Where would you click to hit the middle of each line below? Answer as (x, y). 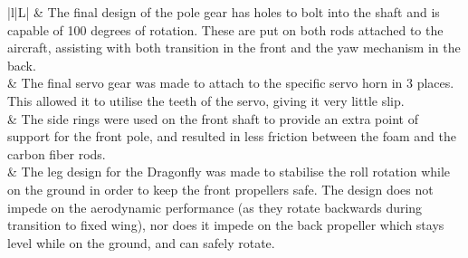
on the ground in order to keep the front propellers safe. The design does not (220, 189)
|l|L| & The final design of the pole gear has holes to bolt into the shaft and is (224, 12)
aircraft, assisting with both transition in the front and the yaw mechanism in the (234, 48)
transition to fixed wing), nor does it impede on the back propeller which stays (226, 225)
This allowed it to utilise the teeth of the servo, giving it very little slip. (206, 100)
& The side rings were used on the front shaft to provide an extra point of (213, 118)
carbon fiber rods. (57, 153)
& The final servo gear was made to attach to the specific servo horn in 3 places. (231, 83)
